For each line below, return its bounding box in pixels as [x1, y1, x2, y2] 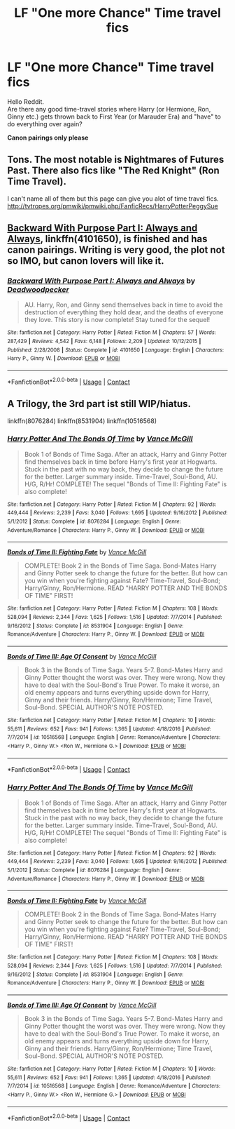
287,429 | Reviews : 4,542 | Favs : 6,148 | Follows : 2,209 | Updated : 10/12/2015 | [7, 338, 201, 345]
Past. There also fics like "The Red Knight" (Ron [7, 165, 220, 177]
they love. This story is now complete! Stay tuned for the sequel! [24, 316, 211, 324]
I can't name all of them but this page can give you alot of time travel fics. [7, 194, 219, 203]
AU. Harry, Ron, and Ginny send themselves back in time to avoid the [24, 300, 223, 309]
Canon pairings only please [7, 133, 89, 142]
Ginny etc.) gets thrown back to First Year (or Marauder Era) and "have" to [7, 112, 222, 121]
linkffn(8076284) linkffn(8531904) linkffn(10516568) [7, 416, 157, 425]
